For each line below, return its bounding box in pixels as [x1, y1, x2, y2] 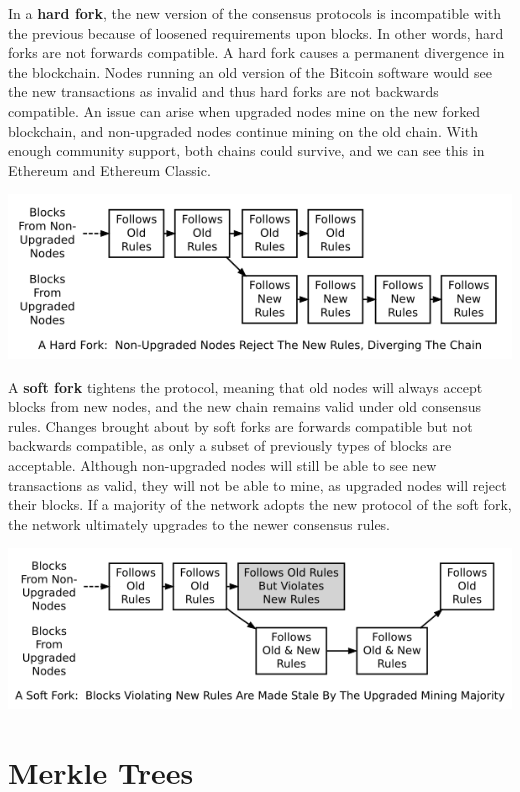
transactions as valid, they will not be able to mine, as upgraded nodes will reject [8, 474, 507, 495]
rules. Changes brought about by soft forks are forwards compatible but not [8, 415, 473, 436]
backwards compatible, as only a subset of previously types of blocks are [8, 435, 452, 456]
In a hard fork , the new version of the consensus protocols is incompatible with [8, 3, 501, 23]
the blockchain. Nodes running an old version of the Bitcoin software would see [8, 61, 493, 82]
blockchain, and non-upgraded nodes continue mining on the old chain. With [8, 120, 478, 141]
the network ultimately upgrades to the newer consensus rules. [8, 513, 391, 534]
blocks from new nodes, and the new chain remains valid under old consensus [8, 396, 482, 417]
